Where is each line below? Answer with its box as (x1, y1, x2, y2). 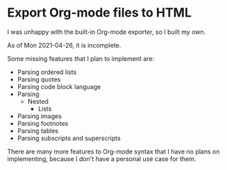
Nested (27, 97, 49, 105)
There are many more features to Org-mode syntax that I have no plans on (7, 147, 220, 155)
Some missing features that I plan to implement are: (7, 54, 155, 63)
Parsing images (17, 112, 62, 120)
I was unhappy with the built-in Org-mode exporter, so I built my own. (7, 28, 206, 36)
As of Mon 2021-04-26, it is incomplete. (7, 41, 121, 49)
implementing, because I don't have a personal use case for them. (7, 154, 196, 163)
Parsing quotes (17, 75, 61, 84)
